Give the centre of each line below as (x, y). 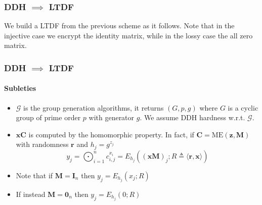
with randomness (42, 144)
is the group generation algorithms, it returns (94, 107)
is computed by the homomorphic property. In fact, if (111, 134)
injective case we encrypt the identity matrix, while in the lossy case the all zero (128, 35)
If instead (31, 194)
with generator (112, 117)
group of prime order (48, 117)
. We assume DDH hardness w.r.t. (192, 117)
